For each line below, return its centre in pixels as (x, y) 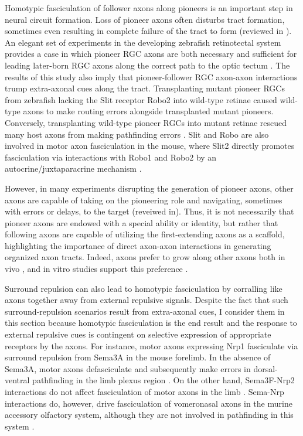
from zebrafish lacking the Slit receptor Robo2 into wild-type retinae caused (141, 99)
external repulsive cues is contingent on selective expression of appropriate (138, 334)
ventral (17, 380)
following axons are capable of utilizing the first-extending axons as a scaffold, (145, 234)
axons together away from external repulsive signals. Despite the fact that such (147, 300)
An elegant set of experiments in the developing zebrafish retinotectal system (143, 42)
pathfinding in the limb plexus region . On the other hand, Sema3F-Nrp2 (164, 380)
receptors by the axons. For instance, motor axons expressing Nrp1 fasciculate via (151, 345)
